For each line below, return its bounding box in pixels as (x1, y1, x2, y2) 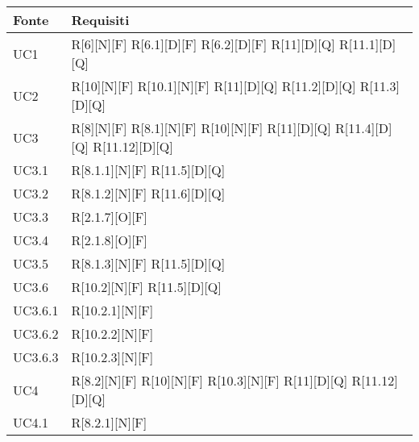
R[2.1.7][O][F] (71, 207, 147, 226)
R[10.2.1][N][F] (71, 301, 154, 319)
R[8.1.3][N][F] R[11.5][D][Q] (71, 254, 226, 273)
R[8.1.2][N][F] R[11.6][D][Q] (71, 184, 226, 202)
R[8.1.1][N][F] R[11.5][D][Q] (71, 161, 226, 179)
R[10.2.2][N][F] (71, 324, 154, 343)
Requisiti (71, 10, 130, 29)
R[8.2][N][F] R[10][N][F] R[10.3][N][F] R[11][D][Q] (71, 371, 348, 390)
